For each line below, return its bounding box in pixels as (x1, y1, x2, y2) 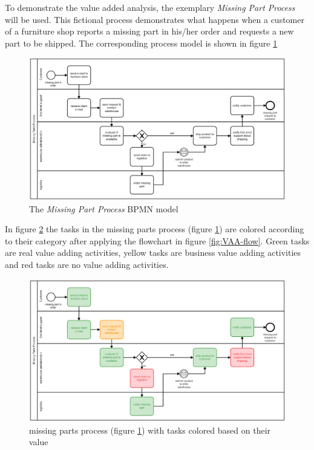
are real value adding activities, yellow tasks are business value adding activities (5, 246, 301, 259)
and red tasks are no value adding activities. (5, 258, 169, 270)
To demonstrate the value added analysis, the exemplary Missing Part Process (5, 1, 295, 13)
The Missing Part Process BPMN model (29, 202, 178, 215)
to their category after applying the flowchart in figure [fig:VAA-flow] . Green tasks (5, 234, 310, 247)
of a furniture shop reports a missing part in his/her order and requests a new (5, 25, 294, 37)
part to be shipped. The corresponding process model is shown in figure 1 (5, 36, 278, 49)
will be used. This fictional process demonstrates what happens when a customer (5, 13, 304, 25)
